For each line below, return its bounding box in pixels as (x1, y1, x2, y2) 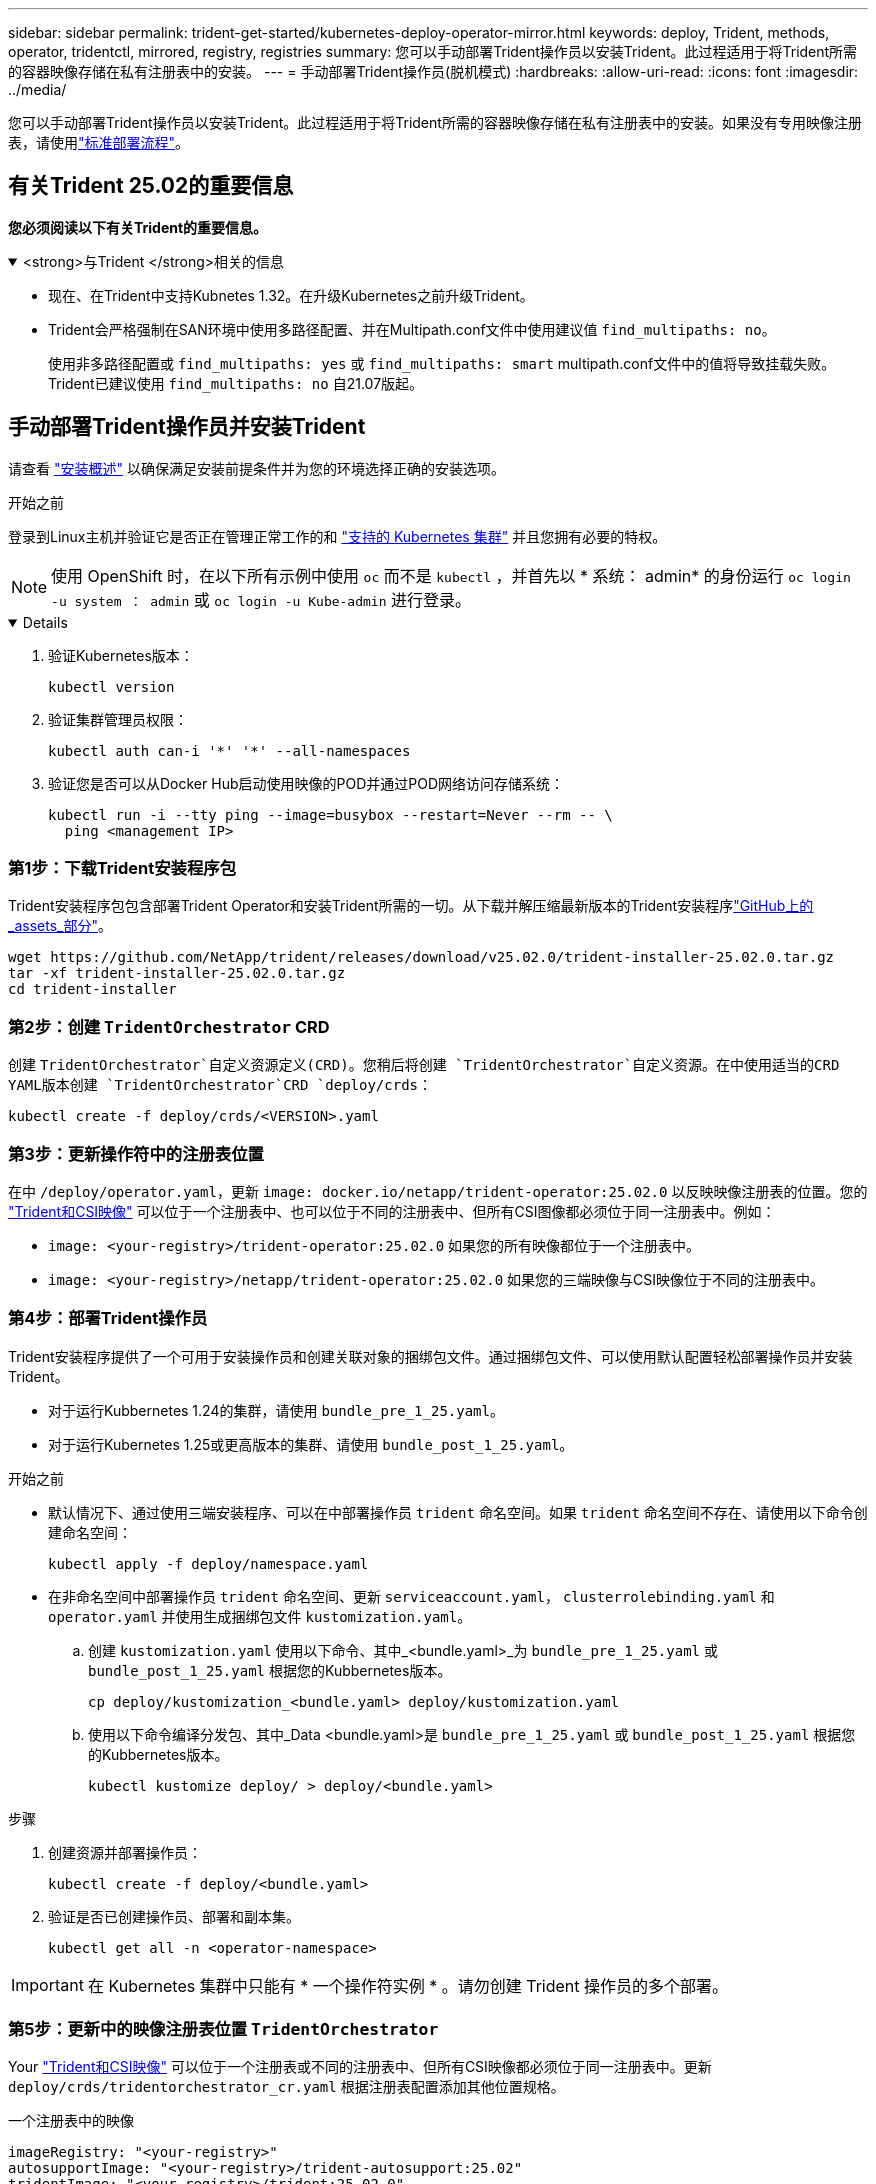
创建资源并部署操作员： (48, 1843, 202, 1861)
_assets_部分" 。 (8, 917, 112, 935)
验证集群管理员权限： (48, 710, 188, 728)
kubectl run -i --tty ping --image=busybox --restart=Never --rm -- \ (48, 806, 613, 823)
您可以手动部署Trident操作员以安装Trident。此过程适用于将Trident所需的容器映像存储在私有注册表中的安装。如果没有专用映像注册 (8, 114, 862, 131)
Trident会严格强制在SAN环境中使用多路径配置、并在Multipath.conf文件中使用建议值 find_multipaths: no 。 (48, 320, 776, 338)
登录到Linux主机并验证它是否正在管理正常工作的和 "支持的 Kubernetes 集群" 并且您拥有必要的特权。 (8, 527, 667, 545)
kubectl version (48, 678, 175, 695)
